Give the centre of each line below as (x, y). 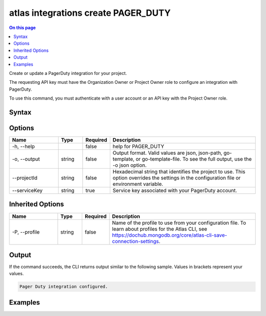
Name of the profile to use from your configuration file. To (179, 223)
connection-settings (135, 241)
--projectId (25, 177)
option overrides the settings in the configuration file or (177, 177)
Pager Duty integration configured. (64, 287)
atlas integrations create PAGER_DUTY (90, 13)
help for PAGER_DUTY (138, 146)
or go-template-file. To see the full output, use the (194, 159)
